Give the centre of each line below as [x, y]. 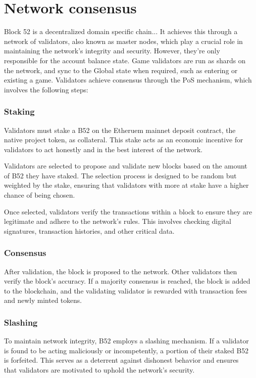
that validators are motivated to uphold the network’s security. [99, 370]
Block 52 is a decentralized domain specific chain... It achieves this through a [121, 31]
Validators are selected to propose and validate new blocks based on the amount [126, 166]
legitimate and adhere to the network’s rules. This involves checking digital [118, 221]
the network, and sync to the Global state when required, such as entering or [121, 70]
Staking [19, 111]
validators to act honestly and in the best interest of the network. [103, 149]
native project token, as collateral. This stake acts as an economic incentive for [124, 140]
